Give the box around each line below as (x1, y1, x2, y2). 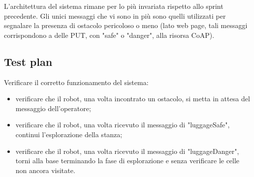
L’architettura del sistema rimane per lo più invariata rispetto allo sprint (4, 1, 223, 11)
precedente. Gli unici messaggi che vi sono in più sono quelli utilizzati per (4, 10, 226, 21)
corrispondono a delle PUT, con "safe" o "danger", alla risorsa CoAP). (4, 29, 215, 40)
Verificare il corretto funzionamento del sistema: (4, 77, 149, 87)
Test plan (4, 54, 53, 69)
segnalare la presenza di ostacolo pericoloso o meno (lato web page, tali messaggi (4, 20, 248, 30)
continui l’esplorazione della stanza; (15, 129, 123, 139)
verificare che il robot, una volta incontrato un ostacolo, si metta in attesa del (15, 93, 250, 104)
